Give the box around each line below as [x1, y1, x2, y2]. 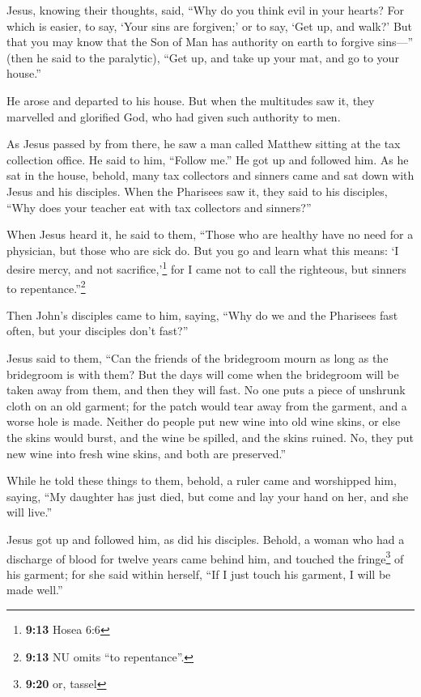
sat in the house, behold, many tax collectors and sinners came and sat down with [6, 167, 415, 184]
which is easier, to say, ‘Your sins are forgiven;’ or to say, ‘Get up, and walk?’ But [6, 17, 413, 34]
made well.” [6, 581, 63, 598]
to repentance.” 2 [6, 277, 86, 296]
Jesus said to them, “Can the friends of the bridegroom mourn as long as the [6, 350, 389, 366]
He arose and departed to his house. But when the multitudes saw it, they [6, 91, 375, 108]
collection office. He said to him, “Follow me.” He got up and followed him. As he [6, 151, 409, 168]
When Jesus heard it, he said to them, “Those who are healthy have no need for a [6, 226, 414, 243]
